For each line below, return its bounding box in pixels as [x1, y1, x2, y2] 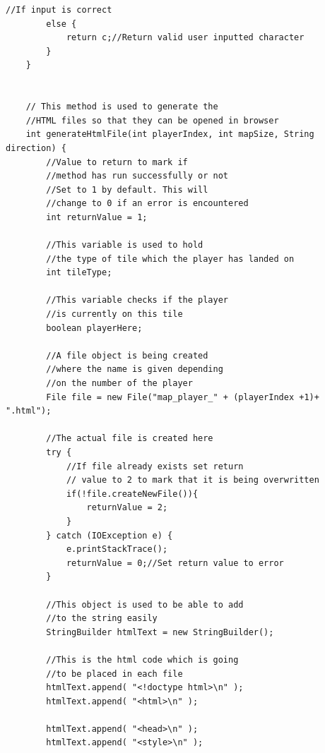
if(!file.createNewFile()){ [66, 488, 199, 499]
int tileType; [46, 267, 112, 278]
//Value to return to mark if [46, 157, 188, 167]
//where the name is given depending [46, 364, 223, 375]
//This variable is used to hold [46, 240, 203, 251]
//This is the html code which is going [46, 654, 239, 665]
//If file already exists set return [66, 461, 244, 471]
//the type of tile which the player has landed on [46, 253, 295, 264]
